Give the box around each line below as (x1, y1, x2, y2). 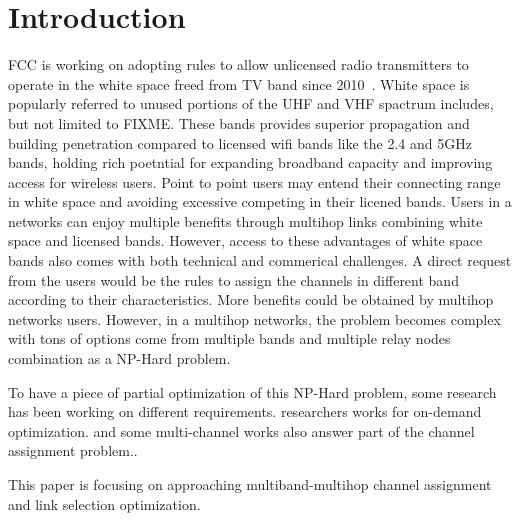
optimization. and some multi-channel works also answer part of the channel (8, 420, 475, 441)
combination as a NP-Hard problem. (8, 348, 231, 369)
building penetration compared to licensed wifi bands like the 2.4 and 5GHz (8, 132, 472, 153)
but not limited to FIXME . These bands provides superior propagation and (8, 112, 470, 133)
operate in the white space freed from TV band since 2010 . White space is (8, 73, 470, 94)
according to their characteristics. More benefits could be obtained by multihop (8, 289, 494, 310)
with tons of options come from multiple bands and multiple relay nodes (8, 328, 451, 349)
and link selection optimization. (8, 493, 201, 514)
